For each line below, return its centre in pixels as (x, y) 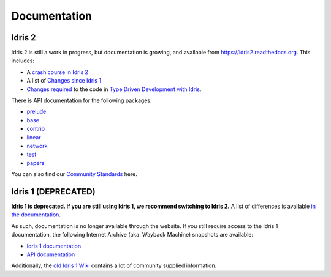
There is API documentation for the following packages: (82, 100)
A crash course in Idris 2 (58, 72)
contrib (36, 129)
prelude (36, 112)
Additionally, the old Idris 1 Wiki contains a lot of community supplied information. (114, 265)
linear (34, 137)
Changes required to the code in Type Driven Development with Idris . (114, 89)
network (37, 146)
